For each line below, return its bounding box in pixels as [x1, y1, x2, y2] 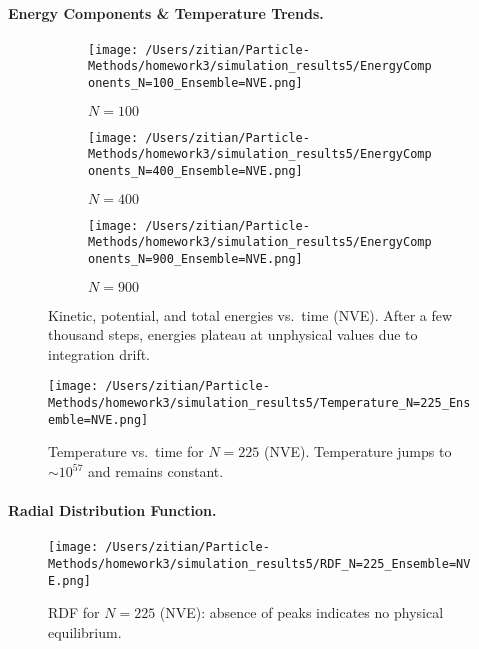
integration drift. [48, 343, 151, 364]
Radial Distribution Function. [8, 500, 217, 521]
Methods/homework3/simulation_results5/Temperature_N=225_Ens [48, 396, 471, 411]
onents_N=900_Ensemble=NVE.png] [88, 252, 303, 267]
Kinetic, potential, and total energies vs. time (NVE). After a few [48, 304, 453, 325]
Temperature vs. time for [48, 441, 204, 462]
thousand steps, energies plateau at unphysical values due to [48, 324, 418, 345]
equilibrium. [48, 622, 122, 642]
